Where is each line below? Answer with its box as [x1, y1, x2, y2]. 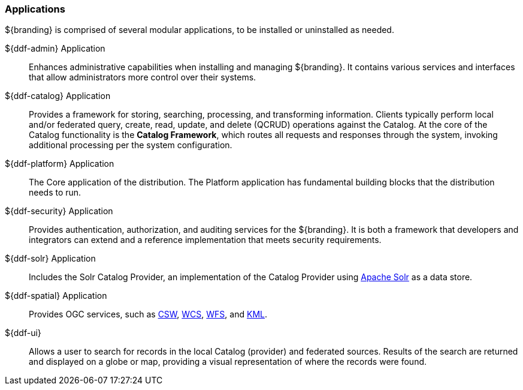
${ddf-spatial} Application [5, 290, 107, 301]
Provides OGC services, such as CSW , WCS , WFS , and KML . [29, 309, 267, 320]
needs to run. [29, 187, 81, 198]
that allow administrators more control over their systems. [29, 72, 256, 83]
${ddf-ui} [5, 328, 41, 338]
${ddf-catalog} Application [5, 91, 111, 101]
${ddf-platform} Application [5, 158, 114, 169]
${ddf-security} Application [5, 206, 113, 217]
